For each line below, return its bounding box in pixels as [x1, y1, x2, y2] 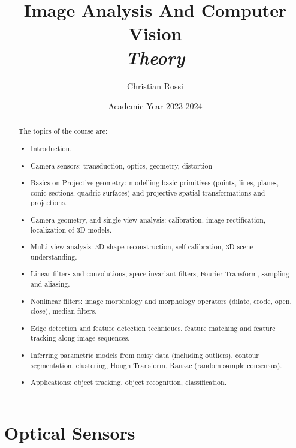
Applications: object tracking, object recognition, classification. [31, 377, 226, 387]
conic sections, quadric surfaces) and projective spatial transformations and [31, 187, 265, 197]
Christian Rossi [127, 79, 183, 92]
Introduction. [31, 143, 72, 154]
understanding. [31, 251, 77, 261]
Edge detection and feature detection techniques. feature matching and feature [31, 323, 276, 333]
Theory [125, 44, 185, 70]
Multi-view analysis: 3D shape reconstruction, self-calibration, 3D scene [31, 242, 253, 252]
